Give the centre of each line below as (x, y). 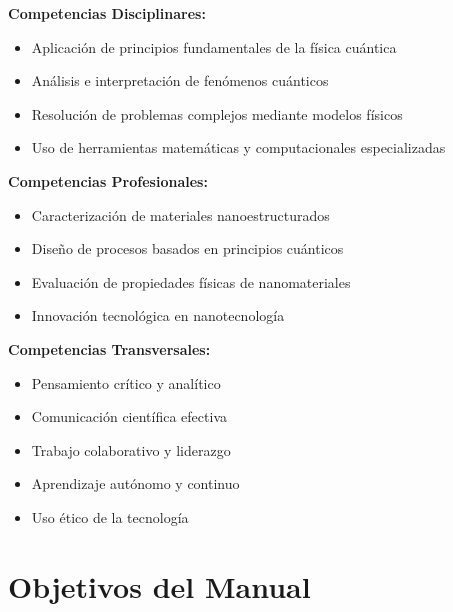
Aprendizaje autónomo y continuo (135, 483)
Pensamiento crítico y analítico (126, 382)
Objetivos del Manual (159, 585)
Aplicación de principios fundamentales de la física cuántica (214, 46)
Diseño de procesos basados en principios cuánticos (187, 248)
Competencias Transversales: (109, 348)
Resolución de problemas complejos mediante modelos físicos (217, 113)
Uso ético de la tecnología (110, 516)
